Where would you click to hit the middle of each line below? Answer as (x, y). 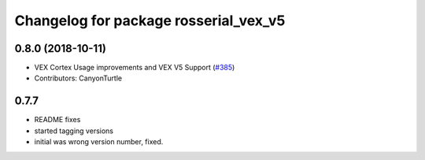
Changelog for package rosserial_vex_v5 (150, 20)
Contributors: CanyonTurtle (78, 78)
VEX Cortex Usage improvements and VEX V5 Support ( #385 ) (135, 68)
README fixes (57, 120)
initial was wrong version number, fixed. (99, 142)
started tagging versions (74, 131)
